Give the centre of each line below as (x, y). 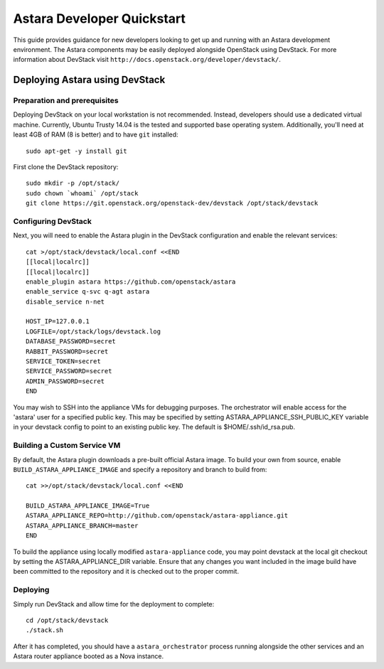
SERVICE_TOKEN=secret (63, 362)
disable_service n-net (65, 301)
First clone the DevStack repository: (66, 167)
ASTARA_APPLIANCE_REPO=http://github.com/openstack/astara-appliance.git (157, 516)
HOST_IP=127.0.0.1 (58, 321)
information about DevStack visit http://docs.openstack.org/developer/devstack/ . (147, 60)
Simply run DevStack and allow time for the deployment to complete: (114, 604)
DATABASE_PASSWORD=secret (71, 342)
